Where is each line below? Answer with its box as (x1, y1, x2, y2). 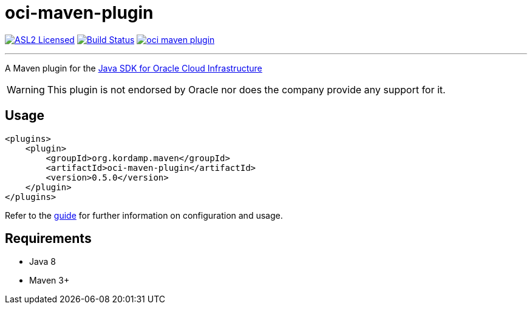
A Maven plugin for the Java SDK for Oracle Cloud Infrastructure (5, 62, 262, 73)
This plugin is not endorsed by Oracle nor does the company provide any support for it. (47, 83, 446, 96)
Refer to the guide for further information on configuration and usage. (5, 210, 283, 221)
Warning (7, 83, 45, 96)
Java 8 (29, 256, 56, 267)
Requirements (5, 231, 92, 247)
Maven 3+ (29, 275, 70, 286)
